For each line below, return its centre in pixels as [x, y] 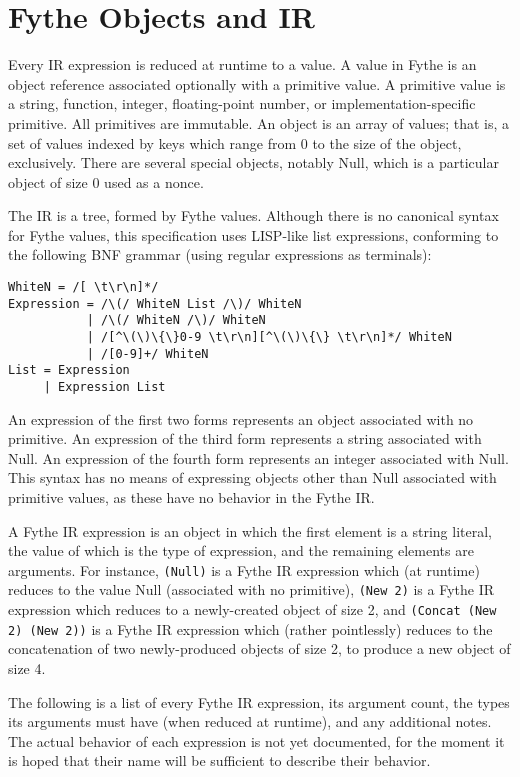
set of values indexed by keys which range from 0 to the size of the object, [235, 142]
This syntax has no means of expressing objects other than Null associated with [252, 477]
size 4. [27, 668]
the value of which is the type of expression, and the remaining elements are [241, 550]
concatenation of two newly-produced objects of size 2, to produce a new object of [259, 648]
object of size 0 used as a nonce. [106, 181]
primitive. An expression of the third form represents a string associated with [245, 438]
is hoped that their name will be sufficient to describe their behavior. [219, 760]
